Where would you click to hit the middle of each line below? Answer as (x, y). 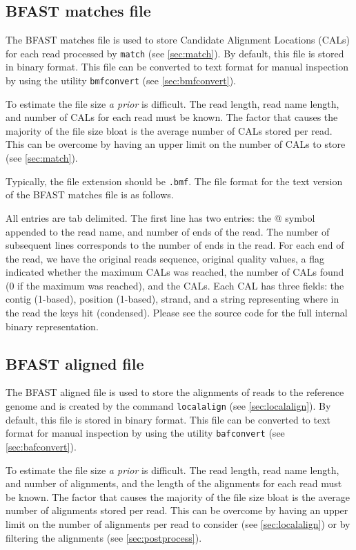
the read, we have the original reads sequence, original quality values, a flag (165, 258)
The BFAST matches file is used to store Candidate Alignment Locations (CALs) (178, 40)
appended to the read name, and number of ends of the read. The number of (168, 231)
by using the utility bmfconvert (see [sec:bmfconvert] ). (121, 80)
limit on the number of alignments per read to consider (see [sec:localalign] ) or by (178, 523)
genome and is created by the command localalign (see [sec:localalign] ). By (168, 406)
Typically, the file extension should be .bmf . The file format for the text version (174, 181)
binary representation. (52, 326)
